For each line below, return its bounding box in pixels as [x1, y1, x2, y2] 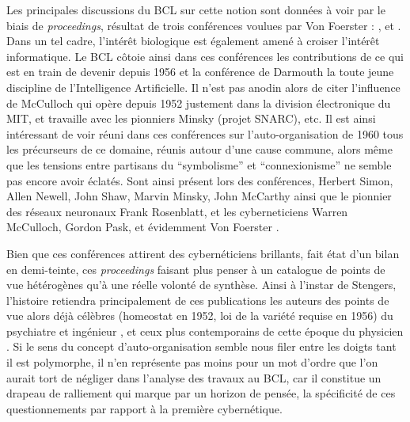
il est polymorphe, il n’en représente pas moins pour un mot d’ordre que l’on [6, 354, 378, 371]
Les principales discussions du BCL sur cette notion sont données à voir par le [6, 2, 385, 17]
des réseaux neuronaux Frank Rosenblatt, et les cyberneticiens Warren [6, 203, 348, 219]
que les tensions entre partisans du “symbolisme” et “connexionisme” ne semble [6, 156, 392, 173]
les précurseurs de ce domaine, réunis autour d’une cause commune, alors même [6, 141, 393, 158]
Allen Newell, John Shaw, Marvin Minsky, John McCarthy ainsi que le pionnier [6, 188, 392, 204]
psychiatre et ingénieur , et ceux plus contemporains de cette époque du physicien [6, 322, 404, 339]
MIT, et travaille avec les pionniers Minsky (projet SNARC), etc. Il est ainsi [6, 110, 376, 127]
